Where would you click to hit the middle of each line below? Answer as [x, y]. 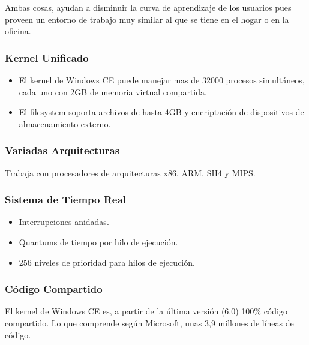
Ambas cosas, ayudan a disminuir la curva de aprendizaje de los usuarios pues [148, 7]
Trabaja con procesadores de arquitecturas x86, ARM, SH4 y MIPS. [130, 172]
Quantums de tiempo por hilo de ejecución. [98, 242]
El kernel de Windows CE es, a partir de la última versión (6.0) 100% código [146, 311]
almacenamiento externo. [65, 123]
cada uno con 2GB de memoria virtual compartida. [113, 91]
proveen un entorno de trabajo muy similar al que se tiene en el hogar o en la [147, 19]
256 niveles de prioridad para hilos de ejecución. [107, 262]
